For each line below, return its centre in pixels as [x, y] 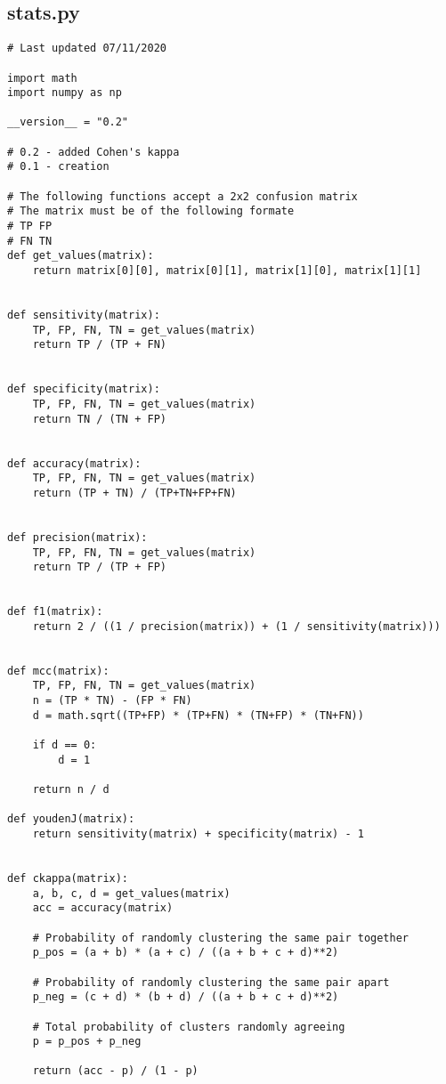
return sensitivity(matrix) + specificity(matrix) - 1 [198, 833]
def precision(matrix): [77, 537]
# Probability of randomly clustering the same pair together [221, 938]
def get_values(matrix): [81, 256]
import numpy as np [65, 93]
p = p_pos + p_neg [87, 1042]
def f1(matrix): [55, 612]
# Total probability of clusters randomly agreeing [189, 1027]
